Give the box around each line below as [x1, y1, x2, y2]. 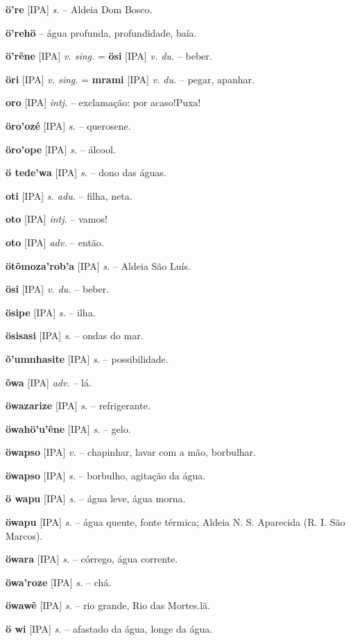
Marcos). [6, 528, 43, 542]
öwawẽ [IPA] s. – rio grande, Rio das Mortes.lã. [6, 598, 211, 613]
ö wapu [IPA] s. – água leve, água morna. [6, 491, 186, 506]
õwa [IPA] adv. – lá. [6, 375, 92, 389]
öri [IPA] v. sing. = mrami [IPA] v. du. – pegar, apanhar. [6, 71, 255, 86]
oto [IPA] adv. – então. [6, 234, 104, 249]
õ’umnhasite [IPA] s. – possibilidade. [6, 351, 169, 366]
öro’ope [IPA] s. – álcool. [6, 142, 116, 156]
